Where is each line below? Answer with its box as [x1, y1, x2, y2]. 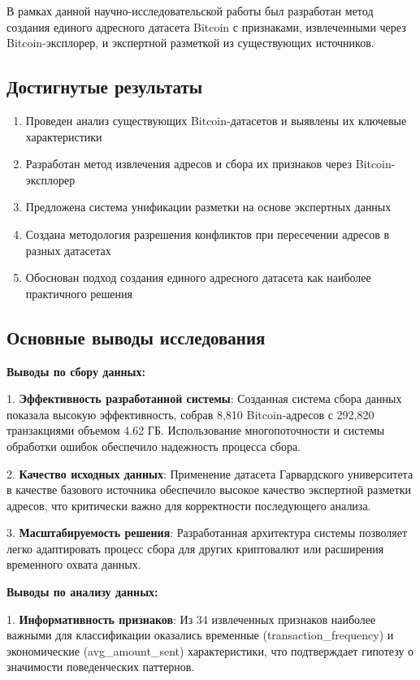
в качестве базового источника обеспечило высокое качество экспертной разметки [6, 481, 411, 498]
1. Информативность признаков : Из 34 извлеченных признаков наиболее [6, 610, 376, 627]
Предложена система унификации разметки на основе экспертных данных [25, 198, 392, 215]
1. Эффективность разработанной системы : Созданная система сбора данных [6, 390, 402, 407]
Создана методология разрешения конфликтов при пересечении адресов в [25, 225, 390, 242]
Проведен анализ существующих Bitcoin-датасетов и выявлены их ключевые [25, 111, 407, 128]
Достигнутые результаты [6, 74, 203, 99]
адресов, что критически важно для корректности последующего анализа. [6, 496, 371, 513]
